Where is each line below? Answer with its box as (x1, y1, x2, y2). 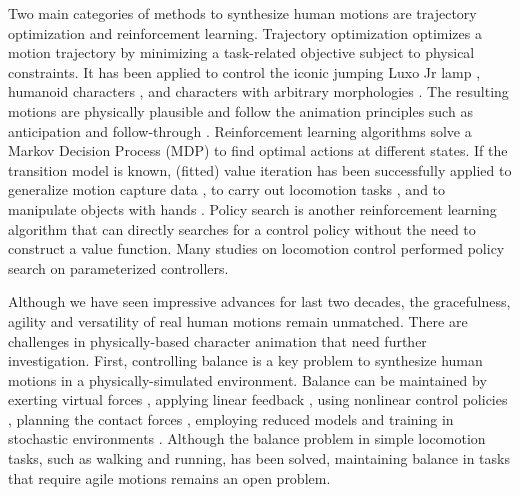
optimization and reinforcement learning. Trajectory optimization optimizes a (8, 22, 482, 43)
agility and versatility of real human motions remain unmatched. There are (8, 310, 468, 331)
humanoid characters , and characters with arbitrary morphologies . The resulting (8, 81, 509, 102)
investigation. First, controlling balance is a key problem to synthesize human (8, 350, 483, 371)
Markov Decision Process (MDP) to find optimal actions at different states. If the (8, 140, 508, 161)
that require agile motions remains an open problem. (8, 467, 331, 488)
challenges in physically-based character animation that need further (8, 330, 427, 351)
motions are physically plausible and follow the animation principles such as (8, 100, 473, 121)
